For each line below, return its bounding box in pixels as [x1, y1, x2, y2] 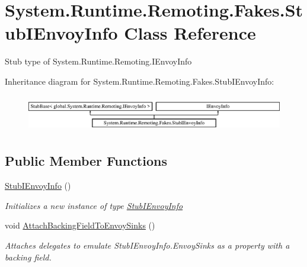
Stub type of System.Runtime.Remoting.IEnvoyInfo [5, 55, 192, 67]
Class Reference [124, 21, 256, 45]
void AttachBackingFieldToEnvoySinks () [5, 219, 155, 231]
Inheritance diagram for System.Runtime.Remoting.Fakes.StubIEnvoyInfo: [5, 75, 274, 87]
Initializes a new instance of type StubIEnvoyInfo [5, 199, 183, 211]
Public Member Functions [5, 152, 167, 170]
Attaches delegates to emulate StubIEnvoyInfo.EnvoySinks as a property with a [5, 239, 290, 251]
